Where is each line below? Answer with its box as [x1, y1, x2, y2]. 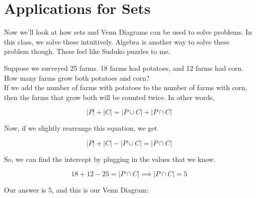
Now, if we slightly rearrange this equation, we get [4, 123, 158, 133]
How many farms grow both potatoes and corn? [4, 72, 150, 83]
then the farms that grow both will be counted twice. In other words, [4, 92, 215, 102]
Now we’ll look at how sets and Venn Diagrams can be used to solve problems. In [4, 27, 252, 37]
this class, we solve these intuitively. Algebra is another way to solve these [4, 36, 230, 47]
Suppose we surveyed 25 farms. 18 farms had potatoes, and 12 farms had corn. [4, 62, 244, 73]
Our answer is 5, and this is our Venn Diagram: [4, 185, 149, 195]
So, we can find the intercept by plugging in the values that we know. [4, 153, 216, 164]
